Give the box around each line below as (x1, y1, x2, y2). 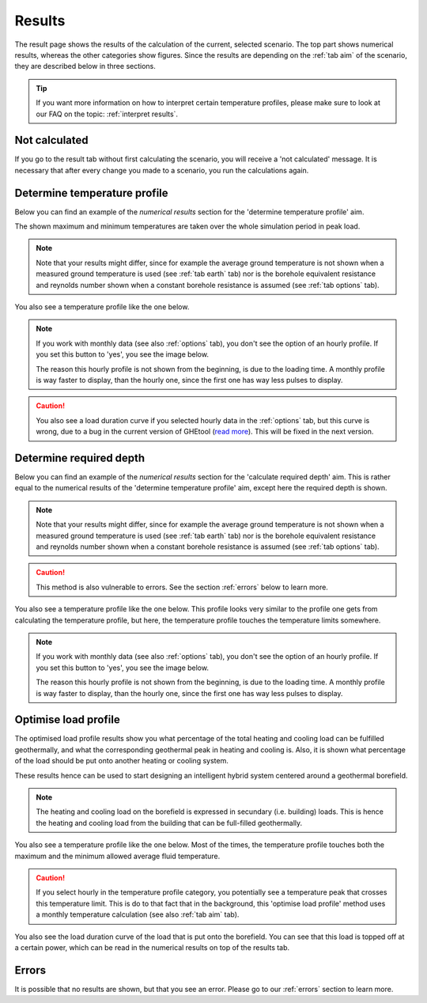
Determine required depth (14, 451, 145, 464)
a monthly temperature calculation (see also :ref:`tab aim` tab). (36, 910, 240, 919)
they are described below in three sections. (14, 62, 156, 71)
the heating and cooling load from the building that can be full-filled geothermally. (36, 818, 303, 827)
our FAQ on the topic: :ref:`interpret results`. (36, 109, 178, 119)
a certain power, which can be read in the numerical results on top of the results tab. (14, 942, 290, 952)
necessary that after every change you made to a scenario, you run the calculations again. (14, 165, 309, 175)
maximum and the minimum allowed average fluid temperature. (14, 851, 221, 861)
